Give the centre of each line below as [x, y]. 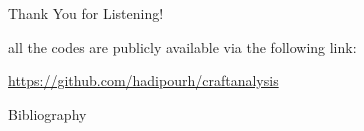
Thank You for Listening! [86, 13]
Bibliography [47, 113]
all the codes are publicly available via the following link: [182, 46]
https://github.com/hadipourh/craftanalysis [143, 80]
